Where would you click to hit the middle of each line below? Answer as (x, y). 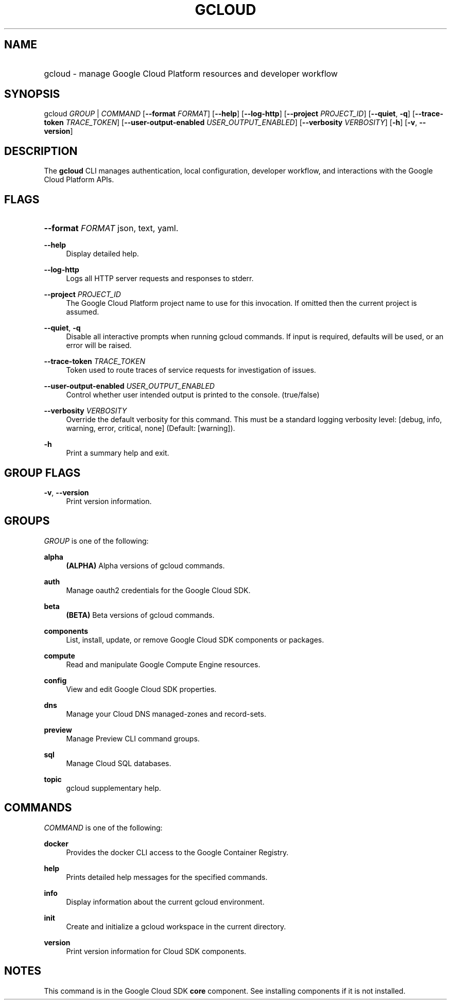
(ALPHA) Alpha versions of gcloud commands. (145, 565)
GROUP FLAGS (42, 473)
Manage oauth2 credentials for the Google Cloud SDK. (158, 590)
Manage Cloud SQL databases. (119, 763)
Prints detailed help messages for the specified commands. (167, 877)
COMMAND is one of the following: (103, 827)
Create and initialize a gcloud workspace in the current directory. (176, 926)
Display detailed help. (102, 254)
